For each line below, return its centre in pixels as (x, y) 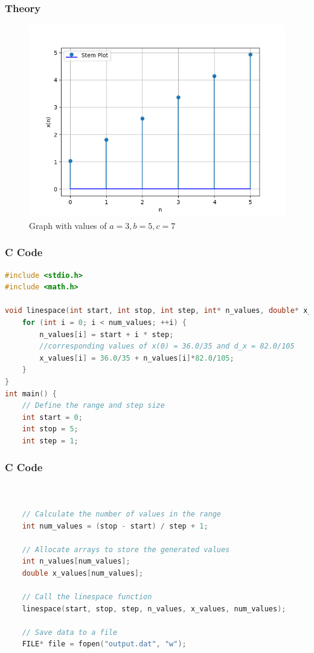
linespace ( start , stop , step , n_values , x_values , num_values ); (154, 609)
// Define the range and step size (93, 406)
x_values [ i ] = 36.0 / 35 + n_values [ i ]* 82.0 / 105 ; (137, 358)
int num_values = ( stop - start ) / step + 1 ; (115, 526)
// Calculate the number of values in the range (121, 514)
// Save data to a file (70, 632)
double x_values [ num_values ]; (83, 573)
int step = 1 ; (50, 441)
